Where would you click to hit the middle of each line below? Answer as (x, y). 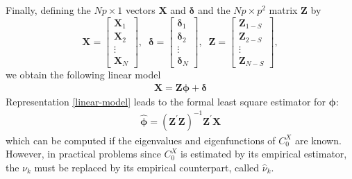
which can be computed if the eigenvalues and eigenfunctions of (141, 140)
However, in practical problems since (83, 154)
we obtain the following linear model (83, 75)
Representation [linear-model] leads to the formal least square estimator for (166, 101)
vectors (140, 10)
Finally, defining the (48, 10)
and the (214, 10)
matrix (283, 10)
